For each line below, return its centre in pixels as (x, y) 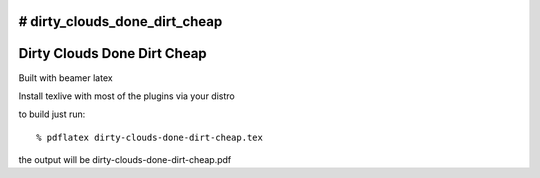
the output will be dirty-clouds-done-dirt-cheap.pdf (125, 160)
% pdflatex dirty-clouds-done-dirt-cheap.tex (150, 137)
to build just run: (52, 114)
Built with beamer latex (66, 77)
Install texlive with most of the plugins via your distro (126, 96)
